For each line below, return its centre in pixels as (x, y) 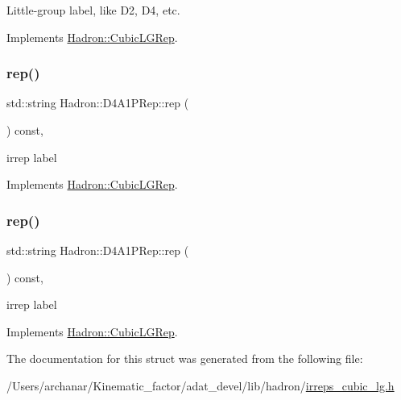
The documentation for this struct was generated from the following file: (185, 358)
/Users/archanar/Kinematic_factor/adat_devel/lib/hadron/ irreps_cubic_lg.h (200, 385)
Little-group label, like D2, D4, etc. (93, 10)
